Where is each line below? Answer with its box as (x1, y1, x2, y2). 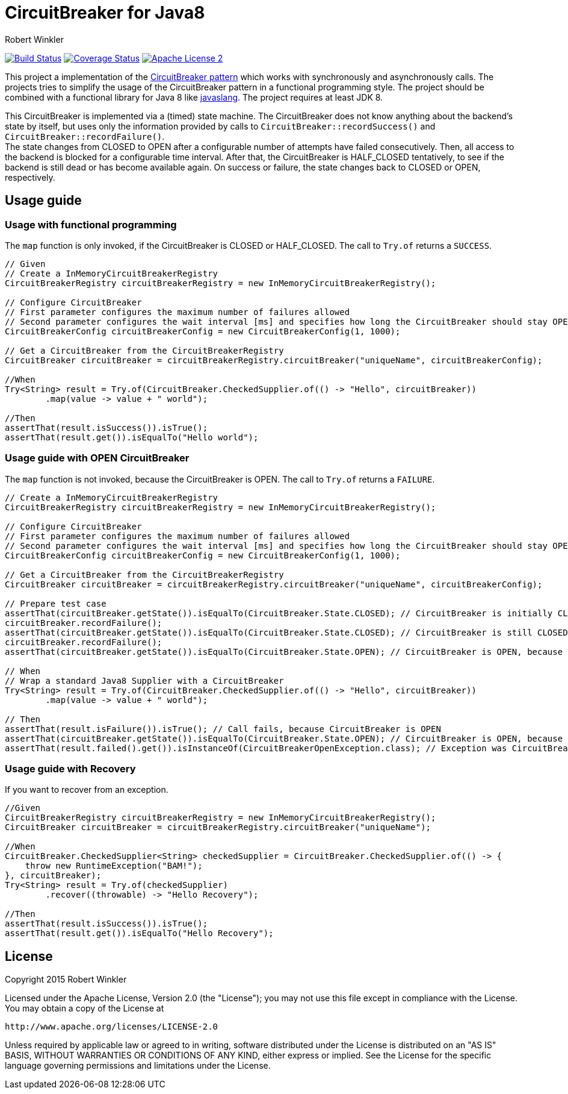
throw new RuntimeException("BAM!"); (25, 861, 203, 871)
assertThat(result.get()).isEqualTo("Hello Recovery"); (5, 928, 274, 939)
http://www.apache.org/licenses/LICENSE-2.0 (5, 1022, 218, 1032)
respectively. (5, 172, 55, 183)
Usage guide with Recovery (5, 763, 136, 775)
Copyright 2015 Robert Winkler (5, 974, 127, 985)
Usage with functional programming (5, 218, 177, 231)
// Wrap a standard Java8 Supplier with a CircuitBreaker (5, 675, 284, 686)
